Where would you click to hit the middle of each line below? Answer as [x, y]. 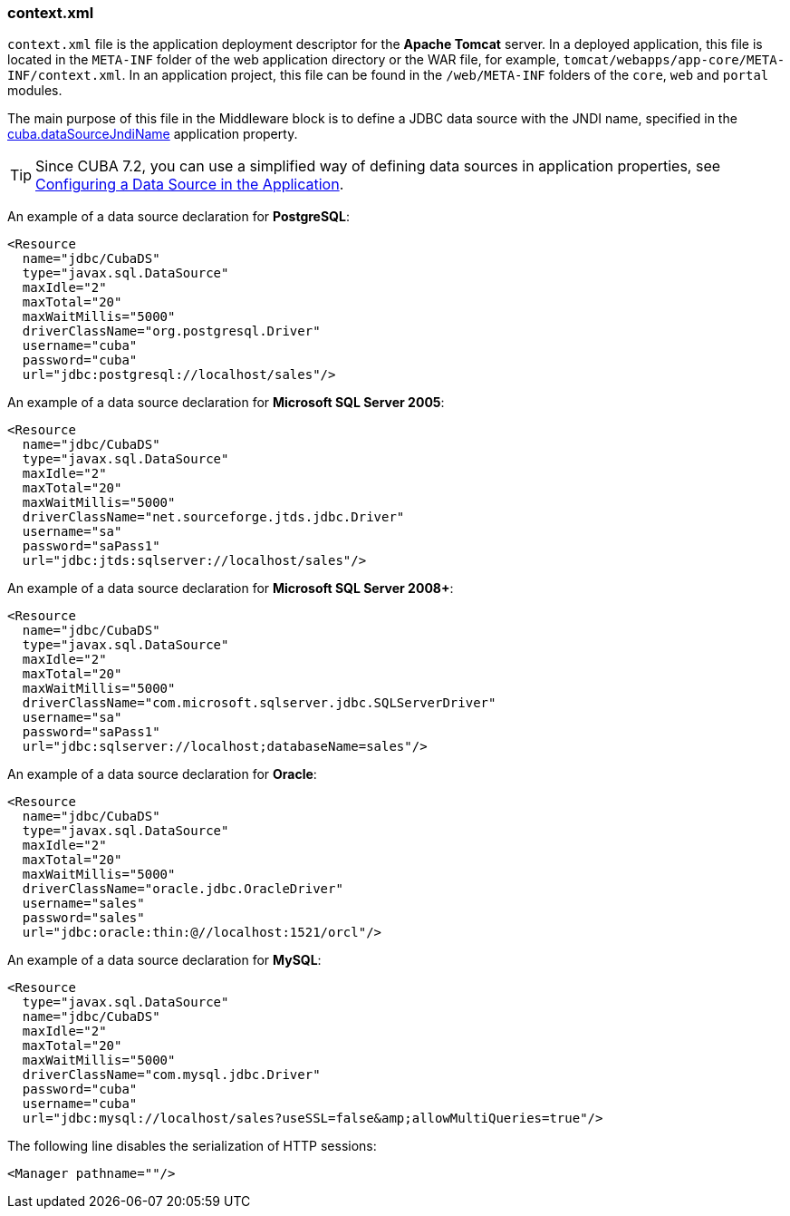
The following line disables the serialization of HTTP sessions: [192, 1146]
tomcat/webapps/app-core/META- [674, 60]
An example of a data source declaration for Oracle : [162, 774]
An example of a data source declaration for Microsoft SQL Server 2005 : [226, 403]
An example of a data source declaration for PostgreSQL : [178, 217]
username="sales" [83, 904]
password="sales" [83, 918]
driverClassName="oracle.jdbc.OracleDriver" [183, 889]
